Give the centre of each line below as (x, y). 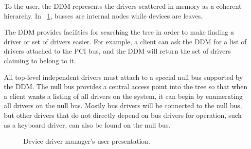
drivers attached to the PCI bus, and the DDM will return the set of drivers (117, 51)
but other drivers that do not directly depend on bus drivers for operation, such (123, 115)
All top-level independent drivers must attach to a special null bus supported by (124, 77)
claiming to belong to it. (40, 60)
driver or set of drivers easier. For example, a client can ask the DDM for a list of (125, 41)
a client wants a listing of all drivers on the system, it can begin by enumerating (123, 96)
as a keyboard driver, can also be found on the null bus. (87, 124)
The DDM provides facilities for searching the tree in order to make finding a (119, 32)
